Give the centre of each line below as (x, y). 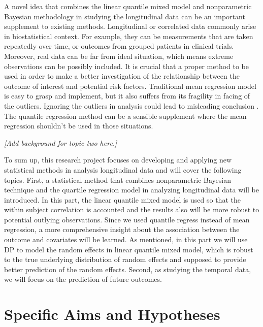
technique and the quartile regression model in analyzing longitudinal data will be (131, 190)
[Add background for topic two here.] (61, 142)
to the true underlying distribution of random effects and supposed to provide (125, 259)
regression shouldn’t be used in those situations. (79, 126)
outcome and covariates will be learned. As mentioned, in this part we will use (126, 239)
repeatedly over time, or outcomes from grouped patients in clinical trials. (119, 46)
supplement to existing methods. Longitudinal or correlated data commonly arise (130, 26)
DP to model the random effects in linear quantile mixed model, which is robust (129, 249)
